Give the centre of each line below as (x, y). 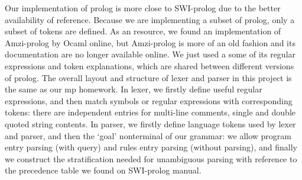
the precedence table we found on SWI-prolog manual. (103, 170)
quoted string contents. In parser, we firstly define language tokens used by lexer (150, 123)
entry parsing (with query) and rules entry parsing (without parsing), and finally (151, 147)
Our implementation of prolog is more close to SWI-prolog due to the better (143, 8)
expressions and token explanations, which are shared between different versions (150, 65)
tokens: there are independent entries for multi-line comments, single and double (150, 112)
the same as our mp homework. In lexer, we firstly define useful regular (134, 89)
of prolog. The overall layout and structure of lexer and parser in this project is (148, 77)
